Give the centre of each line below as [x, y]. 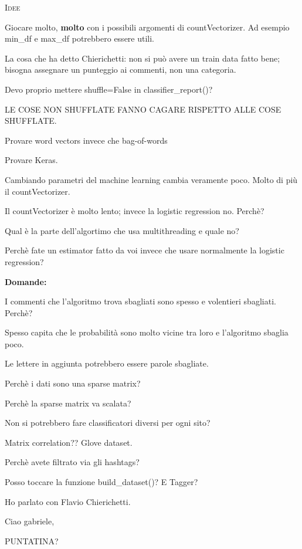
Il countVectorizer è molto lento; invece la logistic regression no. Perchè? [135, 211]
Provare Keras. [31, 160]
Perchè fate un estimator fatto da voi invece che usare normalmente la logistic [145, 250]
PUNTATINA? [32, 540]
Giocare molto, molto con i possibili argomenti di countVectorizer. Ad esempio [147, 27]
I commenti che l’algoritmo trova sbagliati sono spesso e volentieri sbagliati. [140, 301]
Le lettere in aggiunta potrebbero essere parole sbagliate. [107, 363]
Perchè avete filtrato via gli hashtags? [72, 462]
